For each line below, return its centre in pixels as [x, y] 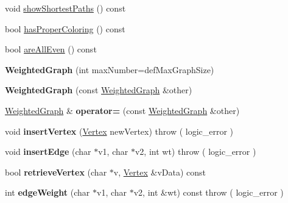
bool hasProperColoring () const [65, 28]
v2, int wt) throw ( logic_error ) [195, 151]
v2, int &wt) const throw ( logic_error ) [209, 192]
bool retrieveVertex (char [56, 172]
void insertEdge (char [48, 151]
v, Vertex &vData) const [160, 172]
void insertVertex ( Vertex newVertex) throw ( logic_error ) [119, 131]
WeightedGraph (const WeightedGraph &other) [99, 90]
